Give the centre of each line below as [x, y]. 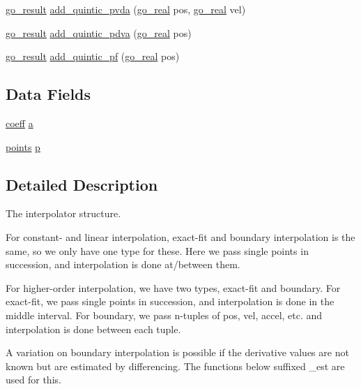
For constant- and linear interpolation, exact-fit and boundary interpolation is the [180, 236]
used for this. [33, 380]
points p [23, 146]
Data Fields [48, 94]
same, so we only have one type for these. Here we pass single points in [157, 250]
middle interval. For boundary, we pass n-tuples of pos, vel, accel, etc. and [164, 315]
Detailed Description [82, 184]
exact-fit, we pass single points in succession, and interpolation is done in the [170, 301]
